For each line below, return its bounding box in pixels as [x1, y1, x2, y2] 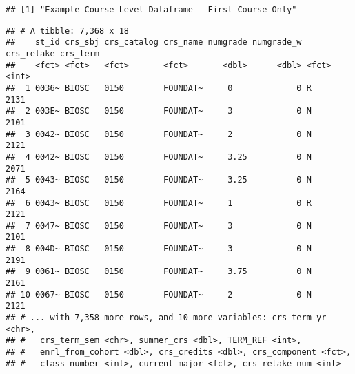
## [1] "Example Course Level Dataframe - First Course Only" [6, 5, 297, 14]
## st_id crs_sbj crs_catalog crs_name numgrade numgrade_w [6, 37, 302, 48]
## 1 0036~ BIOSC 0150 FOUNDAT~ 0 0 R [6, 83, 312, 93]
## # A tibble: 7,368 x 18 [6, 25, 129, 36]
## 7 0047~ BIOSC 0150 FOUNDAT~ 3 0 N [6, 220, 312, 231]
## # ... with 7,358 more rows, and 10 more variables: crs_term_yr [6, 313, 327, 323]
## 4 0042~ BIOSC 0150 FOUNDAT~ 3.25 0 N [6, 152, 312, 162]
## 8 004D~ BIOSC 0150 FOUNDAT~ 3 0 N [6, 244, 312, 254]
